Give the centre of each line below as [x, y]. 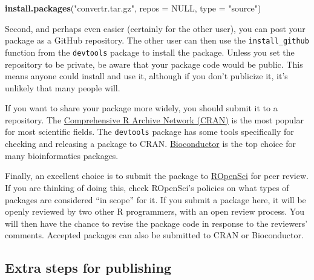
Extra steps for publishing [88, 268]
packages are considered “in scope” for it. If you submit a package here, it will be [155, 199]
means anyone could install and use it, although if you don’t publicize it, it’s [146, 76]
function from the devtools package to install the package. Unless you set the [150, 52]
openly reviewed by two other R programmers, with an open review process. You [155, 211]
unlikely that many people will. [63, 87]
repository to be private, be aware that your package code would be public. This [154, 64]
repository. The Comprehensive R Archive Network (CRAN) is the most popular [155, 119]
